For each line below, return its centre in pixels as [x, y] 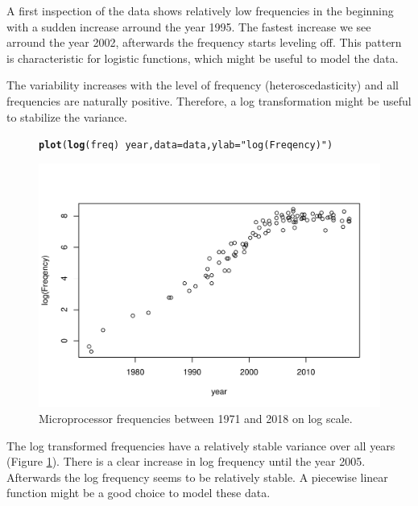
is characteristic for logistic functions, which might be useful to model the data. [203, 58]
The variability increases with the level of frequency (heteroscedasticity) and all [203, 85]
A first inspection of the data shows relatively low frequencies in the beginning [200, 10]
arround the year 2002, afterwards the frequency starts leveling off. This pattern [204, 42]
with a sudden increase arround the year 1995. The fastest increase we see [189, 26]
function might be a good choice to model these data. [139, 493]
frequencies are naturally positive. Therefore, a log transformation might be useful [209, 100]
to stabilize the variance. [67, 116]
